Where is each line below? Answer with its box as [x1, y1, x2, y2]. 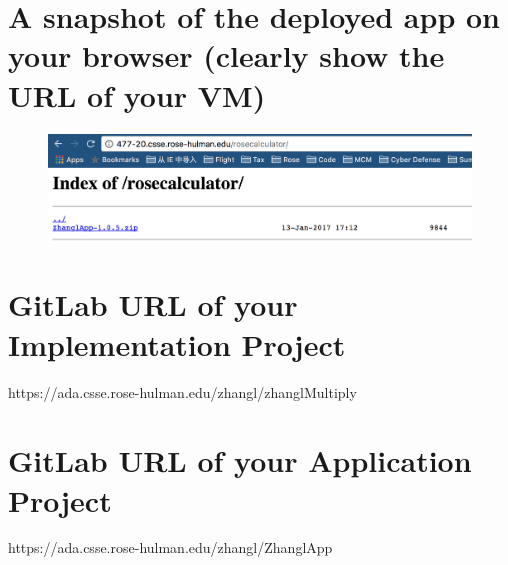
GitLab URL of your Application [8, 440, 472, 481]
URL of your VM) [8, 74, 266, 115]
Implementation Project [8, 323, 346, 364]
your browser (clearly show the [8, 35, 445, 76]
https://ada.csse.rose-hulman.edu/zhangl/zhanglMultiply [8, 381, 357, 402]
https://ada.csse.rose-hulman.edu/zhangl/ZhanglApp [8, 537, 333, 558]
